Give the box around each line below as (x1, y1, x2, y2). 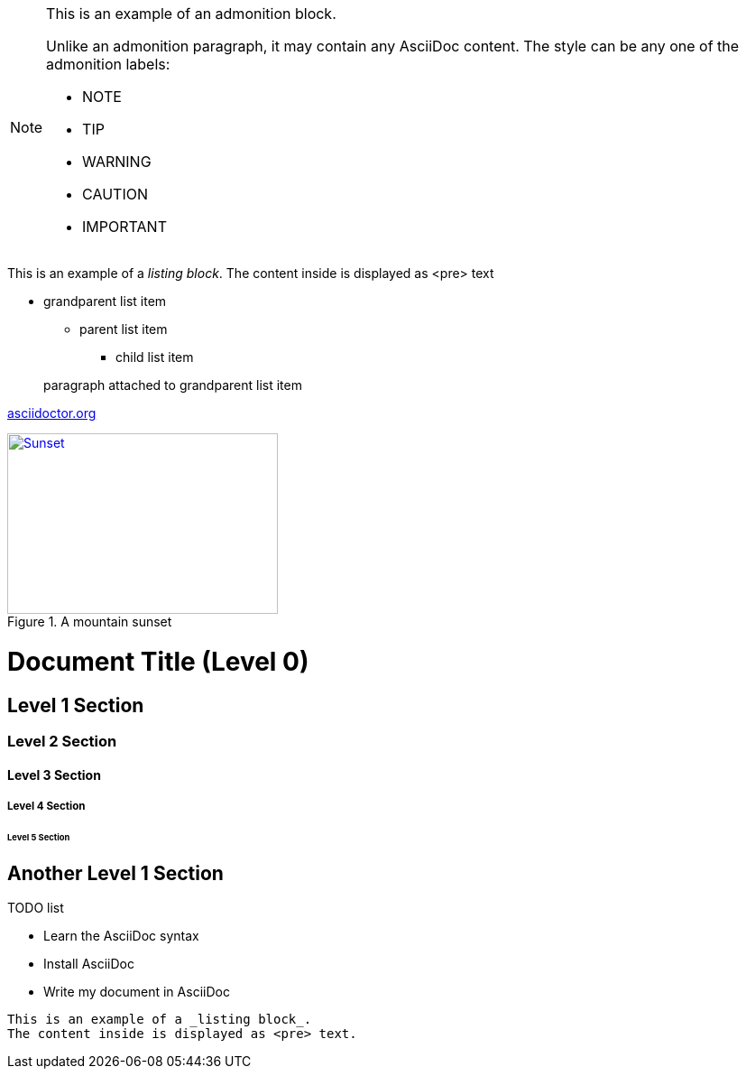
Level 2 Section (7, 731, 117, 750)
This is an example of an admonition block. (46, 5, 336, 23)
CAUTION (82, 185, 148, 203)
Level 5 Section (7, 831, 70, 842)
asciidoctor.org (7, 405, 97, 421)
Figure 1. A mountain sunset (7, 614, 172, 629)
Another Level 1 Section (7, 861, 224, 885)
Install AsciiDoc (43, 956, 134, 972)
